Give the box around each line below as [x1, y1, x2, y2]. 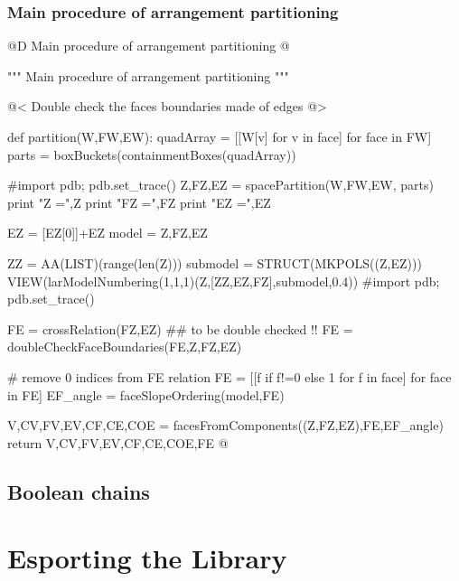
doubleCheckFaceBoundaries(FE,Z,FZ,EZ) [7, 337, 242, 356]
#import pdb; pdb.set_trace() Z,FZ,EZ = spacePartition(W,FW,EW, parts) [7, 175, 434, 194]
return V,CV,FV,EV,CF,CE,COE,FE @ [7, 433, 229, 452]
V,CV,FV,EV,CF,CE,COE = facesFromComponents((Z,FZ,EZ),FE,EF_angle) [7, 416, 444, 435]
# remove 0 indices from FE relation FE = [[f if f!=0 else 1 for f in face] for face [7, 367, 452, 386]
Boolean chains [7, 477, 150, 505]
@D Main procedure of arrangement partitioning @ [7, 36, 290, 55]
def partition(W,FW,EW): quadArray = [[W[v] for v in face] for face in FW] [7, 127, 432, 145]
